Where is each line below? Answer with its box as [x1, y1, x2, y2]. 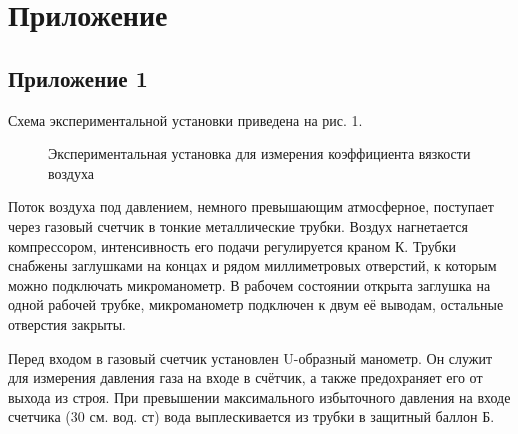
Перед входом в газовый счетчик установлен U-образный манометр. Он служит [8, 347, 493, 368]
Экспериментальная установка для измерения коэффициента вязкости [48, 143, 471, 164]
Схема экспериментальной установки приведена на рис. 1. [8, 109, 363, 130]
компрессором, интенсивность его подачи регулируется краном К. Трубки [8, 235, 456, 256]
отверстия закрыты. [8, 313, 126, 334]
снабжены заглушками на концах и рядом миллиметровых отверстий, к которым [8, 255, 497, 276]
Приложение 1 [8, 62, 148, 93]
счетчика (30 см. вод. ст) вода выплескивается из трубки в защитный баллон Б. [8, 406, 495, 427]
